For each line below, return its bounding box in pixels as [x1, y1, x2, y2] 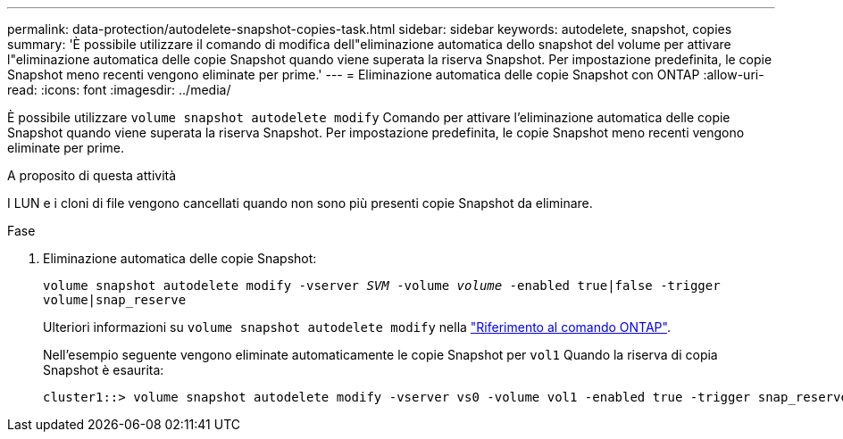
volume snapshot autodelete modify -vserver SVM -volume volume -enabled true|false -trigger [43, 278, 721, 293]
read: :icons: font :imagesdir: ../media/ [7, 82, 231, 97]
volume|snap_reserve [43, 293, 187, 307]
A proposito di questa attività [7, 168, 177, 183]
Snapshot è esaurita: [43, 362, 164, 377]
